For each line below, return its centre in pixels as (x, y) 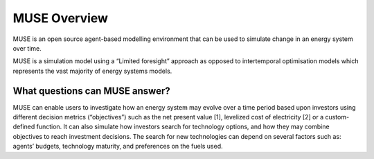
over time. (27, 48)
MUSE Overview (61, 18)
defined (24, 127)
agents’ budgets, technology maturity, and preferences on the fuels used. (118, 147)
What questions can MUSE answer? (91, 91)
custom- (337, 117)
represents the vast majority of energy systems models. (92, 71)
